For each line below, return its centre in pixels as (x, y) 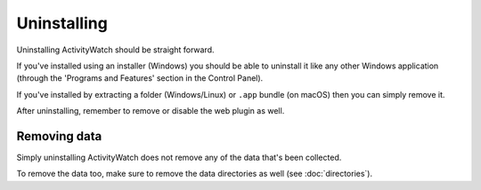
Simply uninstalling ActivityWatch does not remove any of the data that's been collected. (179, 158)
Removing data (59, 136)
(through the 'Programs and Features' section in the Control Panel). (140, 78)
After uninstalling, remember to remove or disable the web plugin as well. (151, 111)
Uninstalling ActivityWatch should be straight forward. (115, 50)
